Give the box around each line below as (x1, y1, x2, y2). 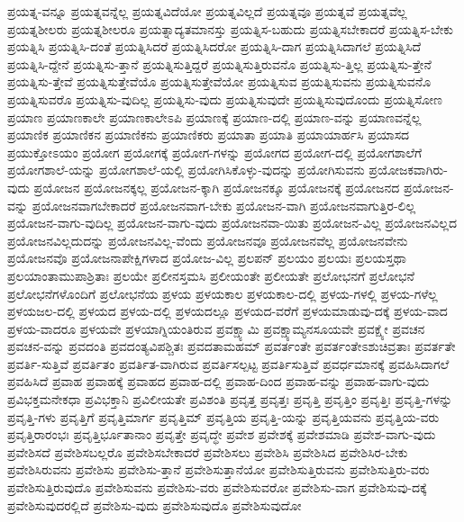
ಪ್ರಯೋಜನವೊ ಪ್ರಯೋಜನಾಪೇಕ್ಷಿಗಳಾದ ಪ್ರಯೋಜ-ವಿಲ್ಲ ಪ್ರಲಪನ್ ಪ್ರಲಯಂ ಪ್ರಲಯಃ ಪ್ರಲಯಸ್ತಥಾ (7, 248, 406, 267)
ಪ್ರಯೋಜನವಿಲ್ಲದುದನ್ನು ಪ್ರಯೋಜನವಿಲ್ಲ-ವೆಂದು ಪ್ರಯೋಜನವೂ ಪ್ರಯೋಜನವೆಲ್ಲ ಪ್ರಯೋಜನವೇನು (7, 230, 408, 249)
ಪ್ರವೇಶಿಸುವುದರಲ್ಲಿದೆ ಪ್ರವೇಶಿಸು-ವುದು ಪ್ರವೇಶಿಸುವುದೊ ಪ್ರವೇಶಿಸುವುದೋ (7, 495, 302, 514)
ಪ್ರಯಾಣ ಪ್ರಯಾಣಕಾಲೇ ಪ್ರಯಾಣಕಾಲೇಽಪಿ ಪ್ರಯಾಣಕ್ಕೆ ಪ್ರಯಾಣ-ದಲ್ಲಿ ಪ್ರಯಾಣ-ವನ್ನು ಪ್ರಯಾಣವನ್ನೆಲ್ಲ (7, 107, 422, 126)
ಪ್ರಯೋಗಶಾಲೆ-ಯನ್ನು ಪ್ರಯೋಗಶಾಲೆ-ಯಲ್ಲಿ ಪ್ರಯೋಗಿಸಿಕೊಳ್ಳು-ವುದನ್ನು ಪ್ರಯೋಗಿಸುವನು (7, 160, 365, 179)
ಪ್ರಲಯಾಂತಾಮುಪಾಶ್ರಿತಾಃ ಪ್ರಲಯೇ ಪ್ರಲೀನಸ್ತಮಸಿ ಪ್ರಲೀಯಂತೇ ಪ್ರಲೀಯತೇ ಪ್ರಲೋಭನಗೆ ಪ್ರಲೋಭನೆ (7, 265, 414, 284)
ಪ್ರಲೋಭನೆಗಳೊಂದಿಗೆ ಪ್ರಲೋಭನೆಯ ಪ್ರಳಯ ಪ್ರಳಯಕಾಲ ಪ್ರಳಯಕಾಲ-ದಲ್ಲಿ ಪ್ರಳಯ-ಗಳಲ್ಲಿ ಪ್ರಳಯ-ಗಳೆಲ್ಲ (7, 283, 438, 302)
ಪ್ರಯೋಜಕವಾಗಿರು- (368, 160, 448, 179)
